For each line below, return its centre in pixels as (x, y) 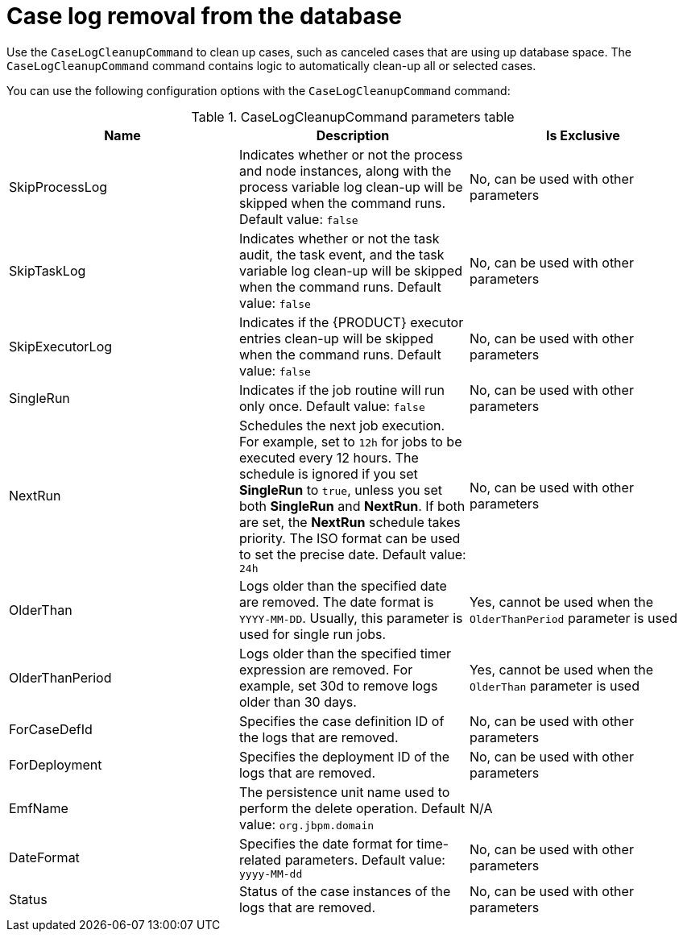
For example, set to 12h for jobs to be (350, 441)
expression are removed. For (326, 669)
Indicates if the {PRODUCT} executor (351, 322)
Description (353, 135)
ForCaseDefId (51, 729)
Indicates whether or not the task (339, 238)
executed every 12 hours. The (329, 457)
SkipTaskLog (48, 270)
